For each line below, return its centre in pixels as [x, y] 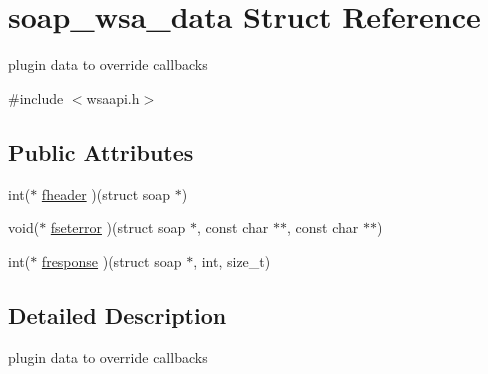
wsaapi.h [113, 97]
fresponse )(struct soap [111, 260]
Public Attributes [101, 151]
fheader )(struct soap [106, 193]
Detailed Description [117, 314]
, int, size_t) [232, 260]
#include [36, 97]
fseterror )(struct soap [118, 227]
